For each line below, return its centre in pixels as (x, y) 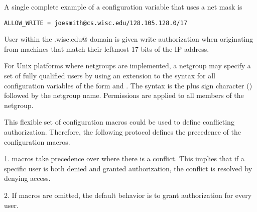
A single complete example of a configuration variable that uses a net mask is (123, 7)
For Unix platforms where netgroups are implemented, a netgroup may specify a (127, 66)
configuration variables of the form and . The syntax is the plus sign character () (128, 85)
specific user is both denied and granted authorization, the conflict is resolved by (128, 168)
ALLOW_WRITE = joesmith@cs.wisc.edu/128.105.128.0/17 (96, 23)
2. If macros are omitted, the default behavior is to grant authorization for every (128, 195)
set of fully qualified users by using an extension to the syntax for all (110, 76)
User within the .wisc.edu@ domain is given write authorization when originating (129, 39)
